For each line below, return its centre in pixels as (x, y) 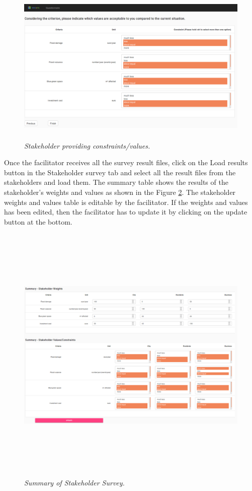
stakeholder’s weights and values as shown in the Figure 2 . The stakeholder (120, 192)
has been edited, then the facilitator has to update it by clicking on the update (126, 212)
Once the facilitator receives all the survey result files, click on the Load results (126, 162)
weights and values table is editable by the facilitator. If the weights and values (126, 202)
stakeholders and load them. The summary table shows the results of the (116, 182)
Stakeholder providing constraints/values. (87, 145)
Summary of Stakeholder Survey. (74, 482)
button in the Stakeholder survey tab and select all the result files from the (120, 172)
